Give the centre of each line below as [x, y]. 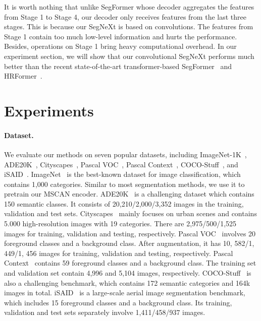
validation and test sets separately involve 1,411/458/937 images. [105, 312]
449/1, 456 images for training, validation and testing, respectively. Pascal [119, 253]
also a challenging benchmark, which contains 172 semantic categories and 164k [127, 282]
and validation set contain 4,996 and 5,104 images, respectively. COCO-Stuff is [128, 273]
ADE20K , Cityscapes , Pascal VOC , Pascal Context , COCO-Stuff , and [121, 164]
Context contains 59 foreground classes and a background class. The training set [130, 263]
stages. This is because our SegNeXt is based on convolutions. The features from [129, 26]
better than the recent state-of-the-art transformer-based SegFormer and [118, 66]
